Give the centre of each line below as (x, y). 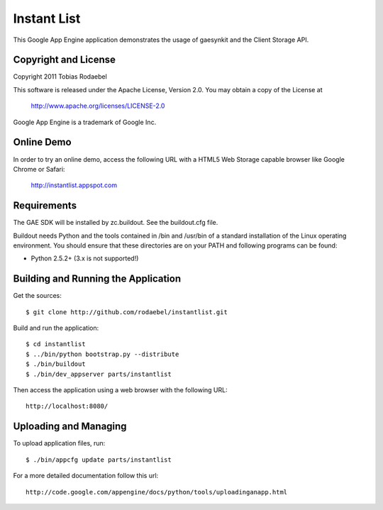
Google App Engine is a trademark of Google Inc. (85, 122)
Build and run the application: (56, 328)
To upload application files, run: (59, 443)
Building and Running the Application (97, 279)
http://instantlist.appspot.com (74, 185)
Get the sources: (37, 296)
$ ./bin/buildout (56, 364)
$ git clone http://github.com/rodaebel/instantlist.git (127, 312)
